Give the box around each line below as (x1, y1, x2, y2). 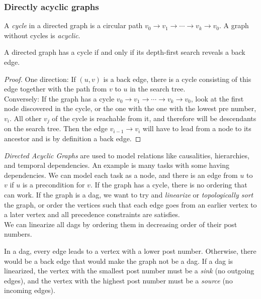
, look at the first (191, 93, 244, 104)
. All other (9, 113, 42, 123)
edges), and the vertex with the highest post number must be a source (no (4, 275, 233, 285)
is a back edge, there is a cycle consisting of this (103, 73, 251, 84)
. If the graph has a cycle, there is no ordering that (90, 179, 247, 190)
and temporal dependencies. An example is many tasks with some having (4, 160, 230, 170)
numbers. (4, 229, 32, 239)
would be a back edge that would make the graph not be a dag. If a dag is (4, 255, 233, 266)
